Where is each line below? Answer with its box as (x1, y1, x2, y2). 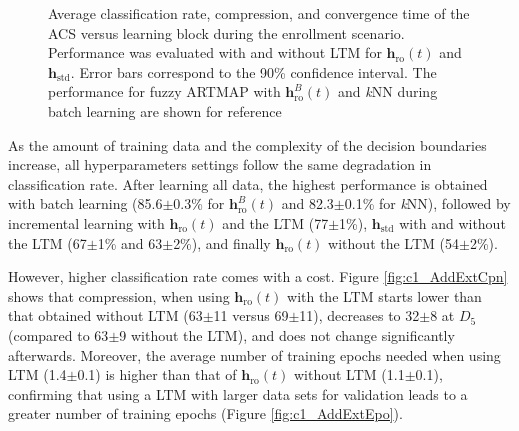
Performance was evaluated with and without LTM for (48, 42, 382, 63)
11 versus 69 (213, 305, 289, 326)
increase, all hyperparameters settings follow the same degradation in (8, 154, 432, 175)
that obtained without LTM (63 (8, 305, 203, 326)
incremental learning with (8, 212, 165, 233)
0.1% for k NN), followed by (344, 193, 511, 214)
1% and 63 (97, 232, 163, 253)
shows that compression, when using (8, 285, 230, 306)
